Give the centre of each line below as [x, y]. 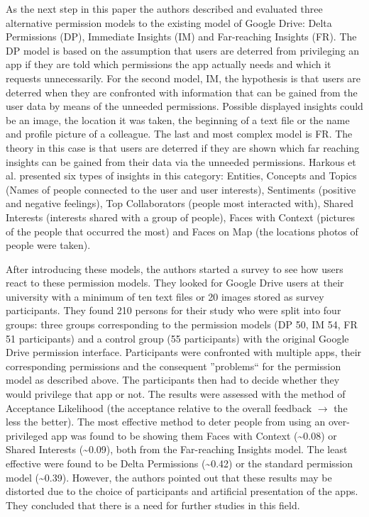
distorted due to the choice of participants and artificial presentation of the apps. [182, 491]
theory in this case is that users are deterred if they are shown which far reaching [183, 147]
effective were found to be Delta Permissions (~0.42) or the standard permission [180, 463]
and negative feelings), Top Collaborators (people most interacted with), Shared [180, 203]
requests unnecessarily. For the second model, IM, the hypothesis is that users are [183, 78]
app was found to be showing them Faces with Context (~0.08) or [194, 435]
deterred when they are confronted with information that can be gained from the [182, 92]
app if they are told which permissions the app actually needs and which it [169, 64]
